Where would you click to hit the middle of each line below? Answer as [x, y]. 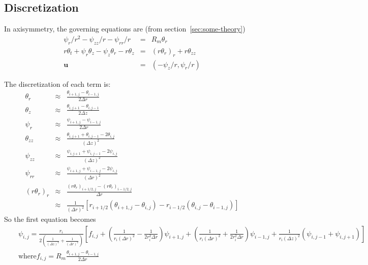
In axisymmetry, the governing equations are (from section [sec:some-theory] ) [125, 29]
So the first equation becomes [50, 219]
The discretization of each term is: [57, 84]
